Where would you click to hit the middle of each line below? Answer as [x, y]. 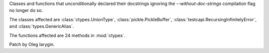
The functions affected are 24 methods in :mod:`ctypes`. [67, 35]
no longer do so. [26, 10]
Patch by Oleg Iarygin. [32, 44]
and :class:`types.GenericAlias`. [42, 26]
